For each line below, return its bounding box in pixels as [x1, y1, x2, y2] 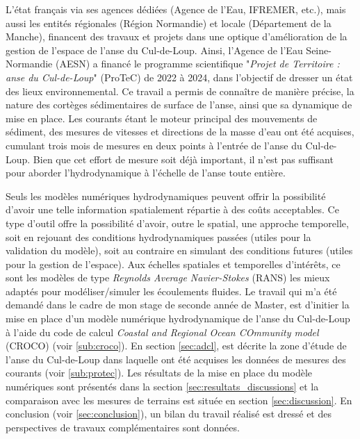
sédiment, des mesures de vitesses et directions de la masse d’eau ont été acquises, [6, 124, 354, 139]
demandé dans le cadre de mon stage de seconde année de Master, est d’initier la [6, 297, 350, 312]
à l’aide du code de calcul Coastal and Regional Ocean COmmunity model [6, 324, 319, 339]
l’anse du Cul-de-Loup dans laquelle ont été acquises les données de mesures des [6, 351, 346, 366]
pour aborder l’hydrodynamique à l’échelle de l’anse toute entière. [6, 165, 286, 180]
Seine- [306, 42, 332, 57]
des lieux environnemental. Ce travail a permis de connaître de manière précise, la [6, 83, 354, 98]
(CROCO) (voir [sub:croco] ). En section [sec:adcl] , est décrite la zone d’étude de [6, 338, 347, 353]
